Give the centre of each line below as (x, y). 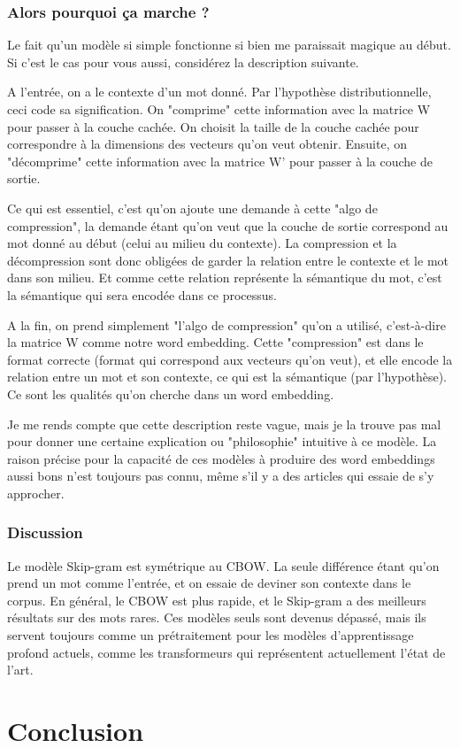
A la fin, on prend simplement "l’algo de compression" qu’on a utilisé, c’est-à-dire (226, 324)
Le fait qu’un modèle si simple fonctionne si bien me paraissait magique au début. (229, 45)
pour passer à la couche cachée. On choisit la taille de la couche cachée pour (213, 126)
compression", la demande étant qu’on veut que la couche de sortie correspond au (228, 225)
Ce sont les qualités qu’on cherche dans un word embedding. (171, 393)
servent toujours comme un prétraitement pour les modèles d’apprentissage (211, 635)
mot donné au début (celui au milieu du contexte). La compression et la (202, 243)
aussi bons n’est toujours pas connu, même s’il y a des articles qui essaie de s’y (221, 476)
